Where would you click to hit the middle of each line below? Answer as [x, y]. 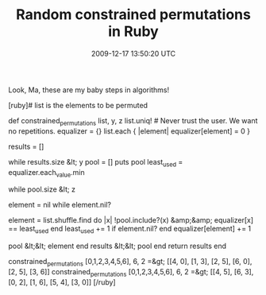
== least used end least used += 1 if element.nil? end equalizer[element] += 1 [130, 230]
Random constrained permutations [133, 15]
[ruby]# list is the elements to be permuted [78, 105]
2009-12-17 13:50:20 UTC [133, 53]
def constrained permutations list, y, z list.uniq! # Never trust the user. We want [133, 121]
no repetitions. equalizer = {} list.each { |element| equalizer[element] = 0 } [129, 131]
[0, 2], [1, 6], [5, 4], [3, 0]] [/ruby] [62, 282]
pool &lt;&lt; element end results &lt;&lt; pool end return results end [117, 246]
